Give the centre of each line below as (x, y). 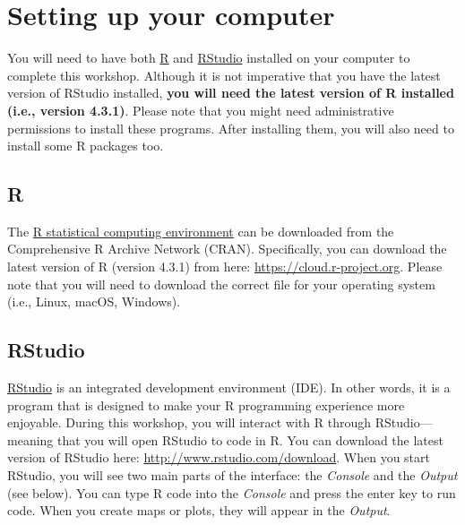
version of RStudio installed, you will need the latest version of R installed (231, 93)
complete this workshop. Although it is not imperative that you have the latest (224, 75)
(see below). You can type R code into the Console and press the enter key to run (232, 492)
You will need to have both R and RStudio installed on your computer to (209, 58)
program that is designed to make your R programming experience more (206, 405)
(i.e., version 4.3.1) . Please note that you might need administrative (201, 110)
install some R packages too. (86, 146)
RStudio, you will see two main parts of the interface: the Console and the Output (232, 475)
